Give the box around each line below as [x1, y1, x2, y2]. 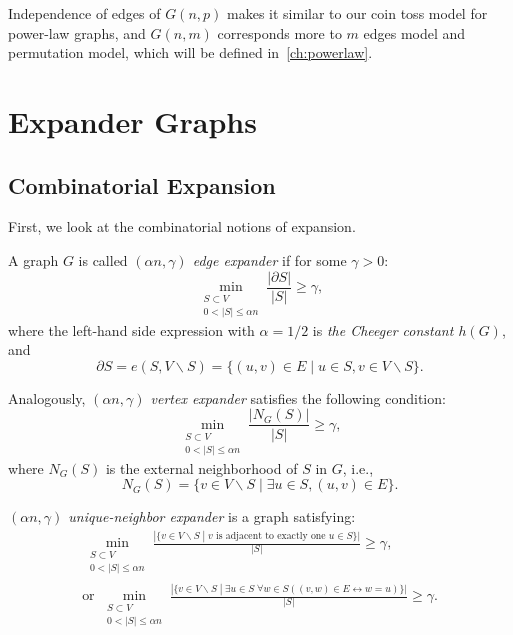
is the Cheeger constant [312, 319, 454, 340]
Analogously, [8, 387, 86, 408]
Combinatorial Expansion [8, 169, 276, 200]
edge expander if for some [192, 249, 347, 270]
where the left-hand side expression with [8, 319, 255, 340]
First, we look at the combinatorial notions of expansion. [8, 216, 356, 237]
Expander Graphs [8, 100, 257, 141]
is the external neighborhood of [105, 457, 298, 478]
